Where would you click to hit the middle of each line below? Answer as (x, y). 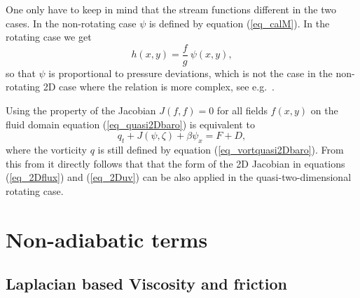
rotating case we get (49, 37)
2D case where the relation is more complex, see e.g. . (159, 87)
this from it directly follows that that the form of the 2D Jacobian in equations (175, 163)
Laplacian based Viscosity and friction (146, 284)
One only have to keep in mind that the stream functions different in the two (171, 9)
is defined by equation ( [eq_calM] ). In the (239, 23)
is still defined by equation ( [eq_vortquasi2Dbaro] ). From (221, 150)
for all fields (242, 110)
